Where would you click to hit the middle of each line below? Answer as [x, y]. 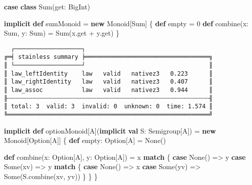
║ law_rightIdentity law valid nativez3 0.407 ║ [108, 82]
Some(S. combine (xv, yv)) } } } [51, 176]
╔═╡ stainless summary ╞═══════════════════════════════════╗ [108, 57]
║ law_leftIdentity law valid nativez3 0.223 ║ [108, 73]
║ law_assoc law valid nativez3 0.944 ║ [108, 90]
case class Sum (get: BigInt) [47, 6]
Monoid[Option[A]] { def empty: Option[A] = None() [85, 140]
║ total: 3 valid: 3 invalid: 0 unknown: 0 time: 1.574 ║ [108, 107]
